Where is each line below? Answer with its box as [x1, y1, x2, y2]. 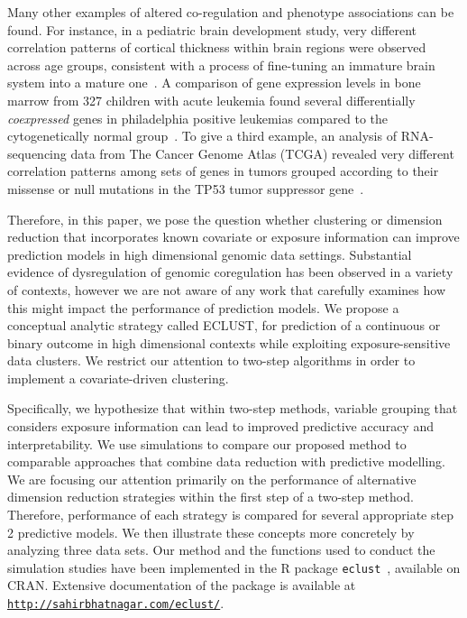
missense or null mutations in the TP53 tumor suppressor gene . [7, 179, 364, 198]
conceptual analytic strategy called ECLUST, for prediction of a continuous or [7, 316, 441, 335]
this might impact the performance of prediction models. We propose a [7, 298, 399, 317]
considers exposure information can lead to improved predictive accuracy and [7, 417, 434, 436]
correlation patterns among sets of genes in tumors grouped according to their [7, 161, 439, 180]
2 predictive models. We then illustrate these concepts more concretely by [7, 522, 415, 541]
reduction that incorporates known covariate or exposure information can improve [7, 227, 460, 246]
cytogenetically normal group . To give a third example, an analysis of [7, 126, 397, 145]
